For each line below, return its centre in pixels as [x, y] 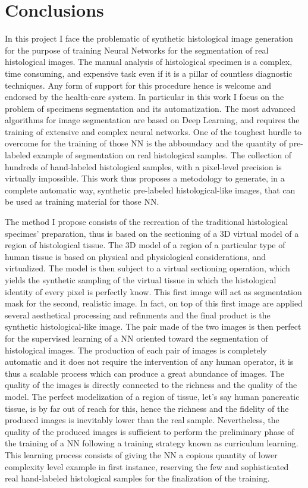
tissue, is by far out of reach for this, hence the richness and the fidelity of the [147, 408]
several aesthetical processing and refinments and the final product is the [138, 315]
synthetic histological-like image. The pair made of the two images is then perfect [153, 326]
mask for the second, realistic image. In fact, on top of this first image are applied [154, 303]
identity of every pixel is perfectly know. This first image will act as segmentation [153, 291]
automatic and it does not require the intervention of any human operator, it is [149, 362]
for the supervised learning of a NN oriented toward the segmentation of [136, 338]
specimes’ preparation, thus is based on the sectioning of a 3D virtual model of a [152, 233]
